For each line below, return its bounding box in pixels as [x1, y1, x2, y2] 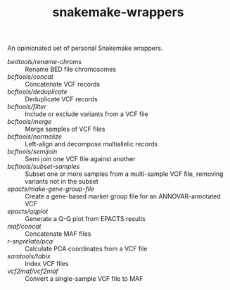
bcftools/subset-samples [7, 163, 80, 171]
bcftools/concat [7, 72, 54, 81]
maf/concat [7, 222, 41, 231]
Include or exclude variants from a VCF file [25, 110, 149, 118]
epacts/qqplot [7, 207, 49, 215]
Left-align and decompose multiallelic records [25, 140, 158, 149]
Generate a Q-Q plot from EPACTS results [25, 215, 146, 223]
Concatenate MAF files [25, 229, 91, 238]
